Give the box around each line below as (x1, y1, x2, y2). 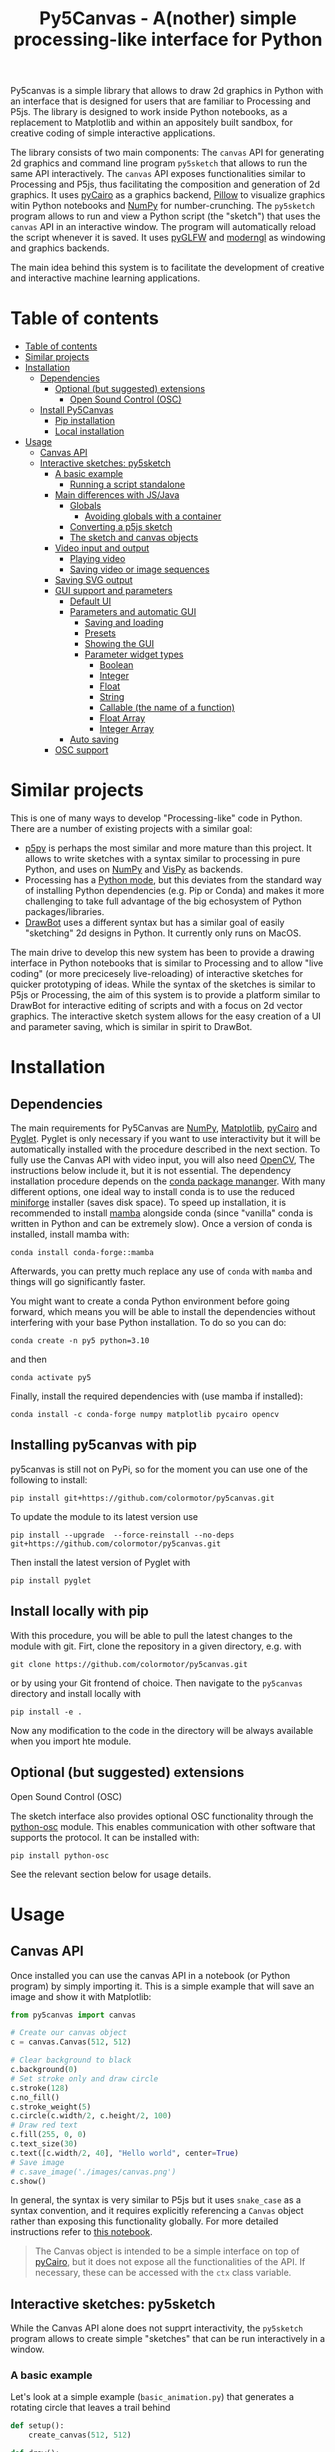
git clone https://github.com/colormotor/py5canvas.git (10, 1659, 248, 1669)
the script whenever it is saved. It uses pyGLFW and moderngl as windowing (10, 232, 326, 244)
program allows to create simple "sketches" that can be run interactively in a (10, 2333, 326, 2345)
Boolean (99, 659, 134, 671)
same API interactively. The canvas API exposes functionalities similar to (10, 168, 306, 180)
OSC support (54, 744, 109, 756)
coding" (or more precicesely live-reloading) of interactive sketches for (10, 968, 304, 980)
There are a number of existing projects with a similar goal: (10, 823, 253, 835)
